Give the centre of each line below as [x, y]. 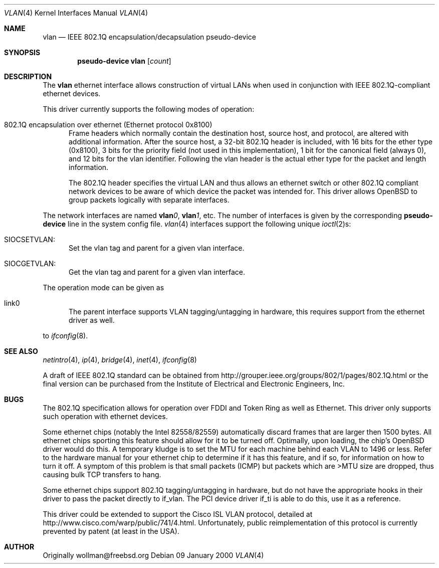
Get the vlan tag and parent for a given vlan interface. [157, 272]
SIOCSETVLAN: [30, 239]
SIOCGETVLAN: [30, 263]
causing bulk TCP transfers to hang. [102, 475]
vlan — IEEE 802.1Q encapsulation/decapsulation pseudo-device [149, 37]
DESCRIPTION [28, 76]
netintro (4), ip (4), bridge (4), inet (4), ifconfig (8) [120, 360]
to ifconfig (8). [65, 336]
